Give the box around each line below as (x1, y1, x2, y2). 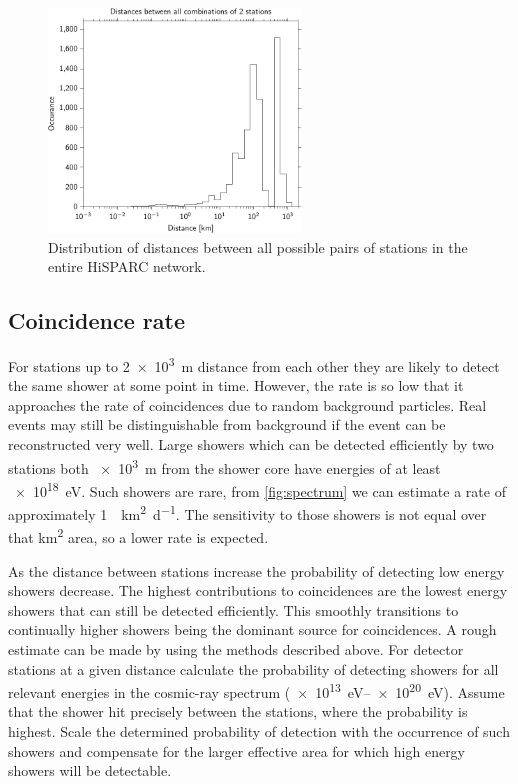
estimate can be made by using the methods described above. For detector (8, 639, 464, 660)
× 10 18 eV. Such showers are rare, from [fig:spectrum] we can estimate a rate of (14, 477, 506, 501)
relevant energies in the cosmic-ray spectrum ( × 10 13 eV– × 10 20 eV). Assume (8, 679, 505, 702)
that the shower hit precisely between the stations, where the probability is (8, 701, 468, 722)
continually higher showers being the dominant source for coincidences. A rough (8, 619, 497, 640)
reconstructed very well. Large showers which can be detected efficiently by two (8, 434, 494, 455)
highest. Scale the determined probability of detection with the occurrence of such (8, 721, 510, 742)
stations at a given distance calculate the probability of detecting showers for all (8, 658, 499, 679)
